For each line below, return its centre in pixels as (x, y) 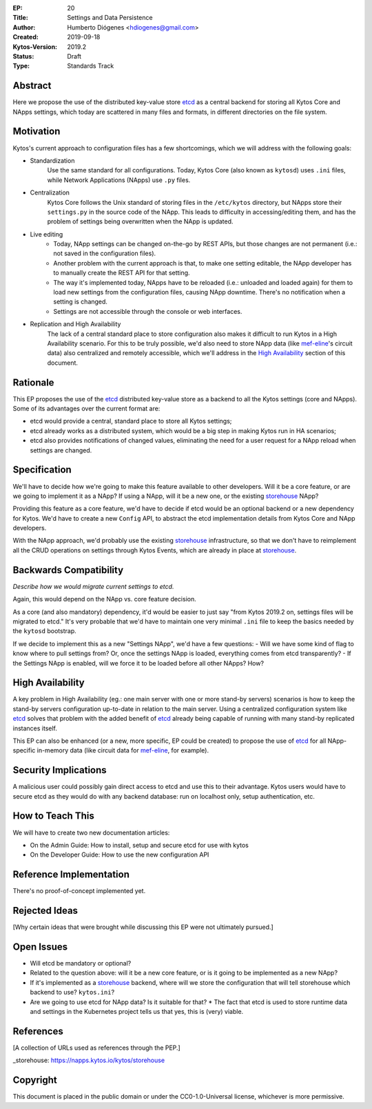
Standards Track (91, 66)
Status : (23, 56)
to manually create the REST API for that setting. (122, 273)
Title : (21, 18)
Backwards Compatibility (68, 570)
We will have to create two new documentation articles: (91, 832)
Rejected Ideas (45, 911)
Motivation (37, 131)
